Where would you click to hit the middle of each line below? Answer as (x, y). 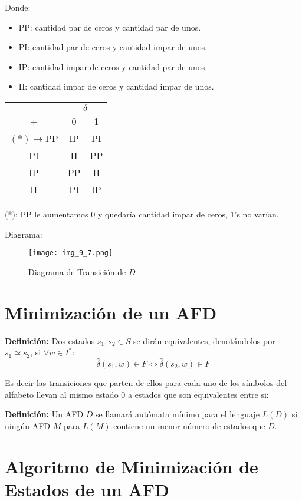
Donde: (18, 7)
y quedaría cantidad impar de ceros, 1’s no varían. (188, 214)
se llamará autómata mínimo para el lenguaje (178, 414)
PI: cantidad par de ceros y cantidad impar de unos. (113, 47)
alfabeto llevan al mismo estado (62, 394)
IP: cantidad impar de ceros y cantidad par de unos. (113, 66)
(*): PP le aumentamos (47, 214)
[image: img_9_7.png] (71, 253)
